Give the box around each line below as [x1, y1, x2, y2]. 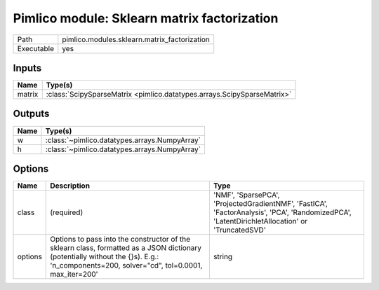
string [213, 252, 233, 262]
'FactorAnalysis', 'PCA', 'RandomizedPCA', [213, 207, 352, 217]
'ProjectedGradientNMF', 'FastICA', [213, 199, 328, 209]
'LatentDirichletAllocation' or [213, 216, 308, 226]
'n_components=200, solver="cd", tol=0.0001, [50, 261, 203, 270]
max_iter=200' [50, 270, 98, 279]
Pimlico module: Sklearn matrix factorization [13, 11, 279, 26]
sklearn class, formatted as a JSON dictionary [50, 243, 202, 253]
